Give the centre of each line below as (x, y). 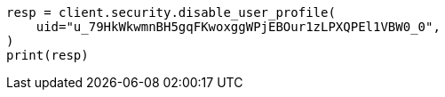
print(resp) (48, 55)
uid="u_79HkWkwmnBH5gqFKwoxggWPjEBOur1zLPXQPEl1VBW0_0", (238, 27)
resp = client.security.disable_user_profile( (171, 12)
